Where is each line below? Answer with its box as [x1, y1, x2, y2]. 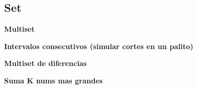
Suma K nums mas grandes [4, 75, 103, 85]
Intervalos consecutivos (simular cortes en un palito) [4, 40, 193, 51]
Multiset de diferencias [4, 58, 87, 69]
